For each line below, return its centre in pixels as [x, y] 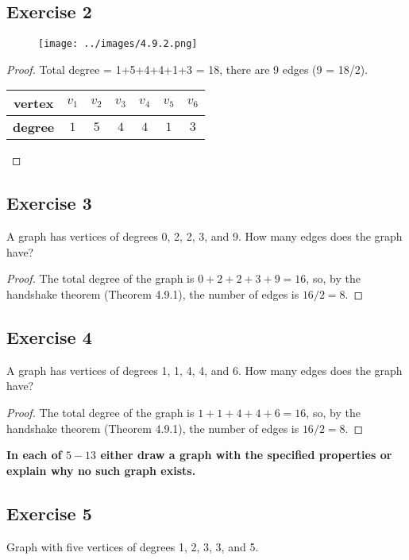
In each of [34, 455]
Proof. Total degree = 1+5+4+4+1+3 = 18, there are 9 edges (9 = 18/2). [187, 69]
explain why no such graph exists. [101, 470]
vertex [33, 103]
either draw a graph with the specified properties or [246, 455]
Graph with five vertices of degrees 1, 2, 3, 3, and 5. [133, 546]
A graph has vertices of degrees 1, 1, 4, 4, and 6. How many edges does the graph [204, 370]
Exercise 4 [49, 337]
